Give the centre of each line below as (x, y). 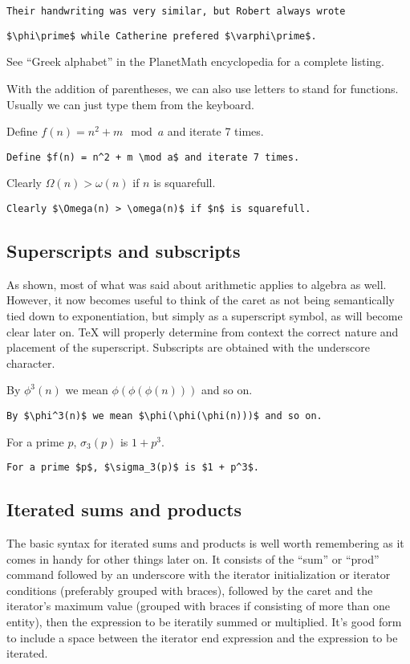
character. (31, 363)
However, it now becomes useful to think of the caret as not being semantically (201, 300)
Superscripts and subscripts (124, 250)
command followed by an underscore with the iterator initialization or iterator (199, 574)
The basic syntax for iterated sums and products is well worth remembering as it (205, 543)
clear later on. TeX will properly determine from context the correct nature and (203, 331)
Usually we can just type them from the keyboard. (131, 104)
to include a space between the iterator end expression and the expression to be (202, 637)
